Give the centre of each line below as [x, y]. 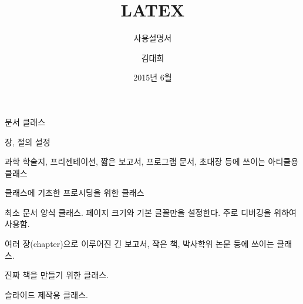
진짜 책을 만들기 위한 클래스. [57, 275]
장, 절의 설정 [28, 141]
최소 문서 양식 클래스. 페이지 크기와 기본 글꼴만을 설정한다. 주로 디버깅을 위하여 [151, 212]
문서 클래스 [25, 121]
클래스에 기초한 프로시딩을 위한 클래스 [75, 193]
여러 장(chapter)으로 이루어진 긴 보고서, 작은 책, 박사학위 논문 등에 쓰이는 [139, 244]
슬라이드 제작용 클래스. [47, 294]
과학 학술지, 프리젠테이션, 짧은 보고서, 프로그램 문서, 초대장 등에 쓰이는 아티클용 [152, 161]
